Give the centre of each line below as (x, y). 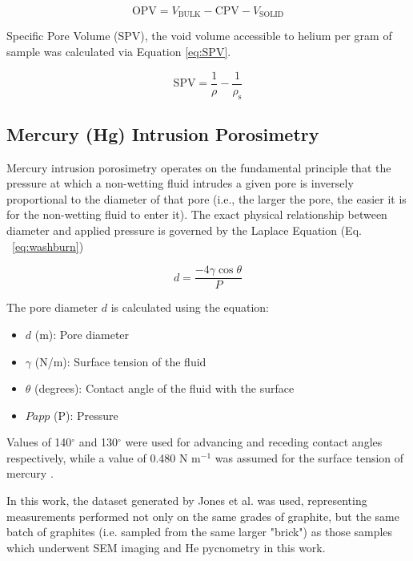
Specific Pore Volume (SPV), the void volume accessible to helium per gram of (199, 36)
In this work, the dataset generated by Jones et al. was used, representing (187, 500)
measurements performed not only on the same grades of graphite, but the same (203, 516)
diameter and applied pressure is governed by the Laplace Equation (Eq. (184, 230)
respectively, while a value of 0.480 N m (104, 457)
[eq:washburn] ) (48, 246)
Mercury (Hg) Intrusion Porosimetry (163, 133)
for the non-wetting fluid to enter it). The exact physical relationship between (197, 214)
